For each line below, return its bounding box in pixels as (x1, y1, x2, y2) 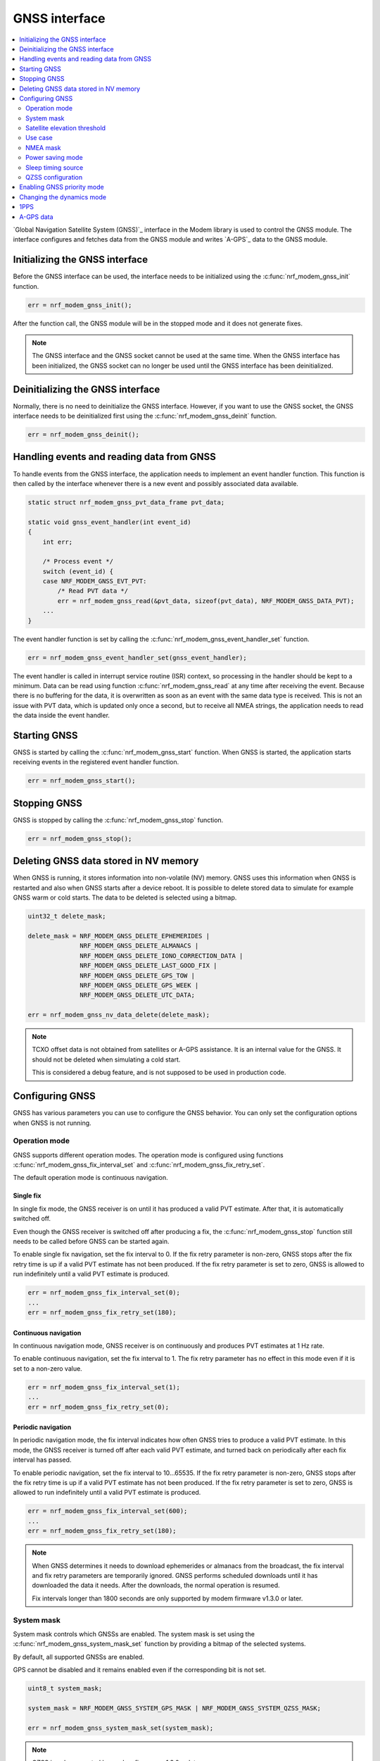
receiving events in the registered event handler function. (13, 758, 179, 766)
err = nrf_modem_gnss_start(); (27, 777, 137, 785)
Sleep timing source (25, 163, 84, 172)
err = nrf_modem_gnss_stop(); (27, 835, 132, 842)
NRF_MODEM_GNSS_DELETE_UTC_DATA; (80, 991, 195, 1000)
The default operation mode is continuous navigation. (13, 1174, 168, 1182)
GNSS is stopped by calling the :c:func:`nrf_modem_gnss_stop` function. (13, 816, 224, 824)
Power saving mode (25, 154, 84, 162)
